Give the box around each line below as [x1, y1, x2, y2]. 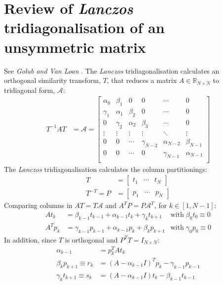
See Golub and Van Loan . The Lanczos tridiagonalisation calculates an [4, 65, 220, 76]
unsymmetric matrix [4, 37, 146, 57]
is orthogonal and [65, 234, 118, 244]
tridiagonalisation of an [4, 17, 165, 38]
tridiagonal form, [4, 84, 55, 95]
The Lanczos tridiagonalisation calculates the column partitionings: [4, 163, 207, 174]
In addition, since [4, 234, 57, 244]
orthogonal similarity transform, [4, 75, 101, 85]
